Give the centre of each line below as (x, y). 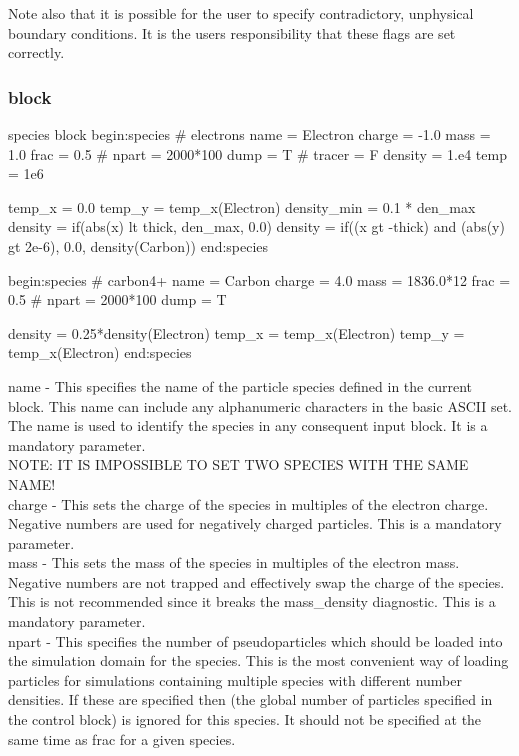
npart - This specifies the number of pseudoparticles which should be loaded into (255, 640)
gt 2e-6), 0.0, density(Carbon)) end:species (138, 245)
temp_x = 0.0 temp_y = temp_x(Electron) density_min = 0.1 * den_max (242, 206)
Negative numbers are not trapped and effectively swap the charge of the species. (256, 581)
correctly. (36, 52)
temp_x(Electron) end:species (100, 352)
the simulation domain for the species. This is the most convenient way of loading (258, 660)
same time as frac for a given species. (122, 738)
